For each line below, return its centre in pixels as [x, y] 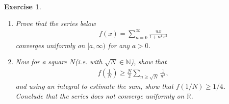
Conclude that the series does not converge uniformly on [100, 95]
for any [119, 45]
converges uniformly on [50, 45]
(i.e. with [89, 62]
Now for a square [41, 62]
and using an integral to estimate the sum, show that [94, 86]
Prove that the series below [56, 23]
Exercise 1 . [23, 6]
